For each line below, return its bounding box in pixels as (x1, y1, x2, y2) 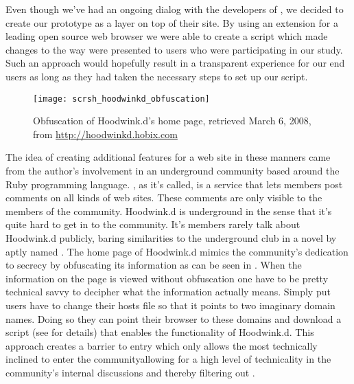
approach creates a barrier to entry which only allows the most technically (5, 338, 318, 352)
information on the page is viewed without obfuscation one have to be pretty (5, 271, 329, 285)
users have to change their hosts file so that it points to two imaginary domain (5, 297, 335, 312)
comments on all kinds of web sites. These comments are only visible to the (5, 190, 322, 205)
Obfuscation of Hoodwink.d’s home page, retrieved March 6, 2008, (33, 113, 311, 128)
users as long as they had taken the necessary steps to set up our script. (5, 69, 308, 83)
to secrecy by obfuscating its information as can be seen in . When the (5, 258, 302, 272)
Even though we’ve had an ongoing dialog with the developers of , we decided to (5, 2, 344, 16)
